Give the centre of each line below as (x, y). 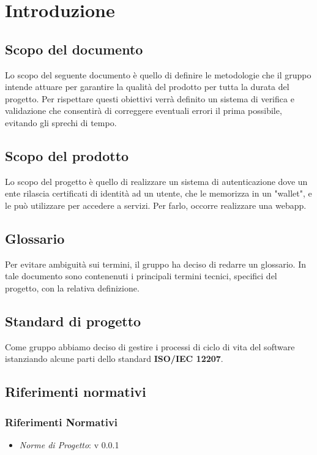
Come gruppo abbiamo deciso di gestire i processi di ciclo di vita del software (150, 346)
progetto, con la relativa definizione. (72, 288)
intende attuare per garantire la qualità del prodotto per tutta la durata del (147, 87)
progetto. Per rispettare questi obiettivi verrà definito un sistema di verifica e (150, 98)
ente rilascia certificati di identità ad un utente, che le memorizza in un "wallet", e (158, 193)
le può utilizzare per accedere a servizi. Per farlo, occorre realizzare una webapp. (156, 205)
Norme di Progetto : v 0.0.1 (69, 444)
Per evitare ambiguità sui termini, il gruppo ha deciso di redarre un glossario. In (156, 264)
